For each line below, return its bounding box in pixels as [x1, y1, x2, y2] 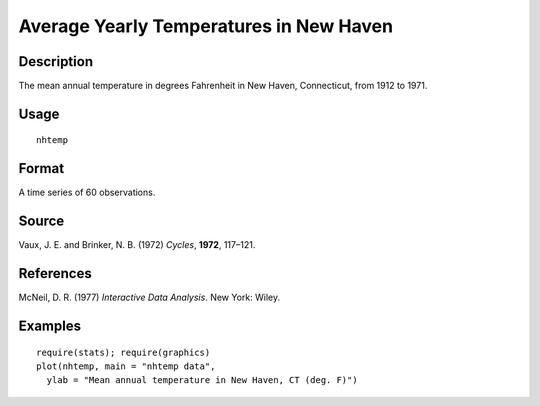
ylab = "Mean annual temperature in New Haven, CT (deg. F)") [46, 375, 359, 386]
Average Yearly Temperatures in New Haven [18, 15, 394, 37]
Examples [18, 318, 82, 334]
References [18, 265, 92, 282]
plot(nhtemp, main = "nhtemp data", [36, 360, 216, 372]
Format [18, 160, 65, 177]
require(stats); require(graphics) [36, 346, 211, 358]
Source [18, 213, 65, 230]
